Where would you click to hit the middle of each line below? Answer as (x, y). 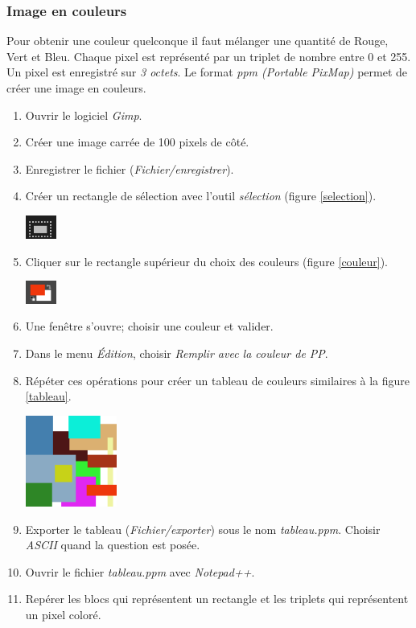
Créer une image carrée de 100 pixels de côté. (137, 142)
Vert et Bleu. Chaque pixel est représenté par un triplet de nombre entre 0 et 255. (209, 56)
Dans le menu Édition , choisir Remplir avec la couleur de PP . (177, 353)
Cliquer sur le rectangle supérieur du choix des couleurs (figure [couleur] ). (207, 261)
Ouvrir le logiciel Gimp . (84, 115)
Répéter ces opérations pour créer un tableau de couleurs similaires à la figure (218, 380)
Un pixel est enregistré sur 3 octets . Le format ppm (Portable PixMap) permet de (207, 72)
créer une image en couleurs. (76, 88)
